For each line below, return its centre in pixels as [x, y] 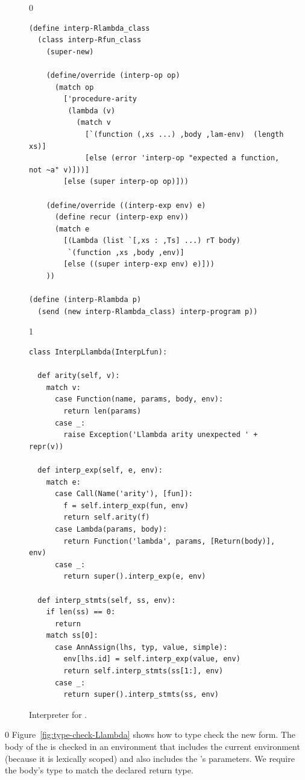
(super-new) [70, 52]
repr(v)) [46, 446]
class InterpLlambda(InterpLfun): [98, 352]
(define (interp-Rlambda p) [85, 300]
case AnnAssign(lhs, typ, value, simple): [141, 647]
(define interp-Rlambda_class [90, 28]
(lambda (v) [92, 111]
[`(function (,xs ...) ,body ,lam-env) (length [184, 134]
